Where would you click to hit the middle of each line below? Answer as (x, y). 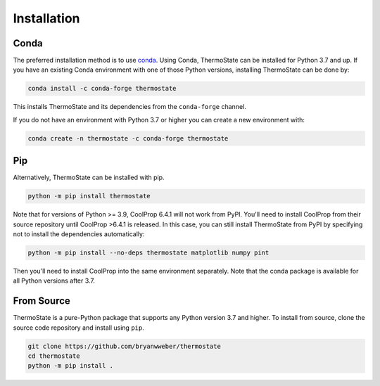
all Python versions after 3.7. (54, 281)
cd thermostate (54, 356)
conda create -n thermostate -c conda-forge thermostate (128, 138)
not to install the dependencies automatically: (79, 234)
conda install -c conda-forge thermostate (102, 89)
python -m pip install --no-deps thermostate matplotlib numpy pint (148, 253)
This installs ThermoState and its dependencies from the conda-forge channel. (129, 107)
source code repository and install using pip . (78, 328)
